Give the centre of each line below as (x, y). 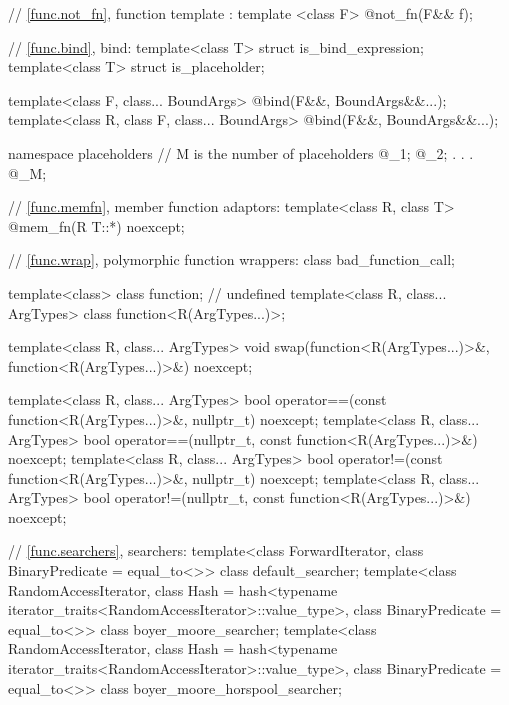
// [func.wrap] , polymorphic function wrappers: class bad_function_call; (231, 259)
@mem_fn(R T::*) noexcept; (96, 225)
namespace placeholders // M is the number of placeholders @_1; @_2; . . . (241, 152)
